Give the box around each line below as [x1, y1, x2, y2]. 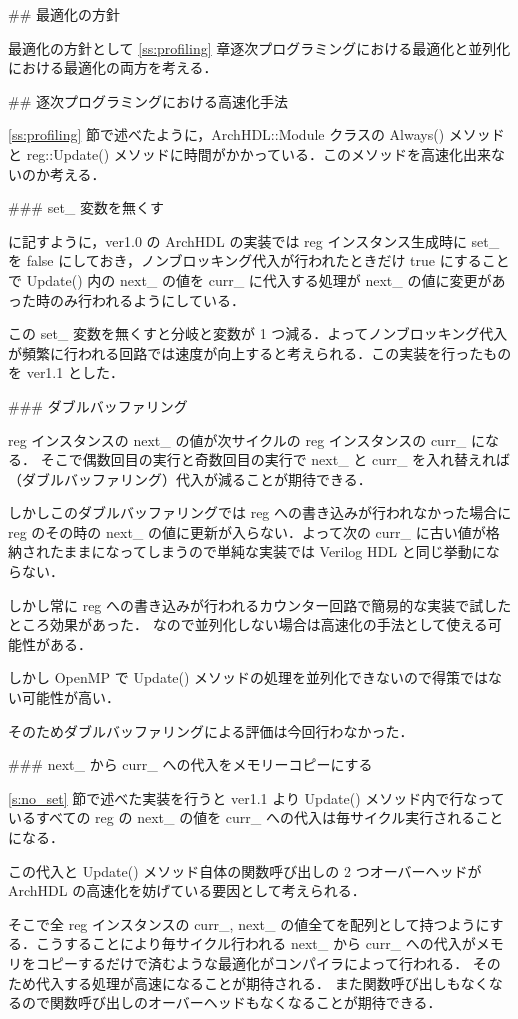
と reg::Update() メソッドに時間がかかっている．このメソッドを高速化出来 [8, 143, 492, 164]
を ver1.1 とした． [8, 362, 124, 383]
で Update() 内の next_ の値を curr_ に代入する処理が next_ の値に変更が [8, 269, 492, 290]
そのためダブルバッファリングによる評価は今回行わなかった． [8, 720, 414, 741]
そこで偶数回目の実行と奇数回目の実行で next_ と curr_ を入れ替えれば [40, 449, 511, 470]
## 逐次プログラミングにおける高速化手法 [8, 90, 288, 111]
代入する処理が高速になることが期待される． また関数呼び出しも [35, 972, 461, 993]
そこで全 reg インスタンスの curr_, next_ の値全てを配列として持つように [8, 913, 490, 934]
